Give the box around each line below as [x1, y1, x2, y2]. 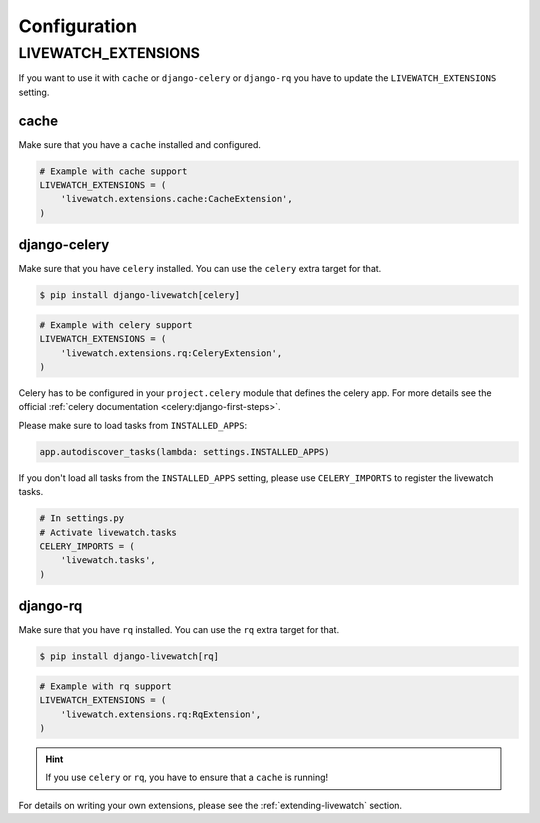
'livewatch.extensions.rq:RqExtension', [60, 708, 262, 720]
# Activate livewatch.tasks [39, 526, 177, 538]
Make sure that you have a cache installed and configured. [18, 138, 262, 150]
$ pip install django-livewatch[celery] [39, 290, 240, 301]
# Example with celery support [39, 319, 194, 330]
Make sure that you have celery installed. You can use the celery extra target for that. [18, 263, 382, 275]
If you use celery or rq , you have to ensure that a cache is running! [45, 771, 329, 784]
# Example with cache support [39, 165, 188, 177]
